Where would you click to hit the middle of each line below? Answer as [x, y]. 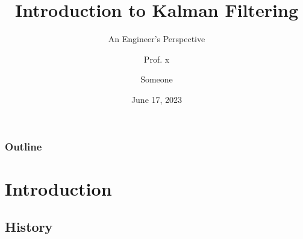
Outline [23, 146]
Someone [157, 79]
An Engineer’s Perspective [157, 39]
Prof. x [157, 59]
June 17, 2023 [157, 99]
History [29, 227]
